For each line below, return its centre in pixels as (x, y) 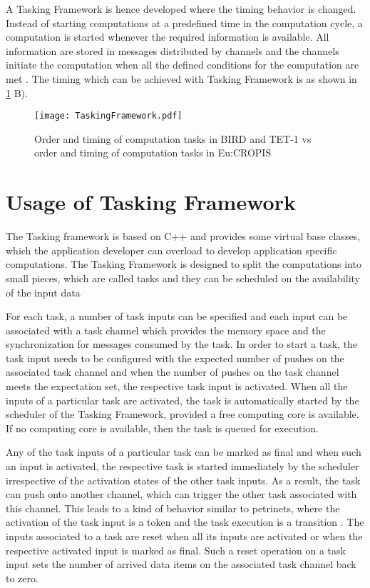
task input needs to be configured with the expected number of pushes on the (175, 358)
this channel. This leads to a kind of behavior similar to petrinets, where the (173, 508)
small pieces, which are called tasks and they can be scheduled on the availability (183, 278)
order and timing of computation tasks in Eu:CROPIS (153, 153)
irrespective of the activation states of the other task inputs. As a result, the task (183, 480)
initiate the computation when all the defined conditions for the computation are (183, 65)
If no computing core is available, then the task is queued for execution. (162, 428)
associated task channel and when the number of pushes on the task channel (173, 372)
